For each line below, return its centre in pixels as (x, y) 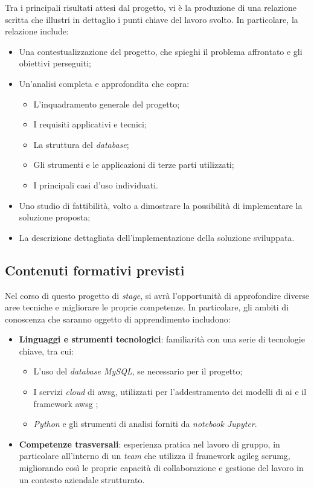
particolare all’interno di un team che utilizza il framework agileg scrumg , (155, 456)
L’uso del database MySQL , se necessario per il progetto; (138, 371)
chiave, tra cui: (46, 351)
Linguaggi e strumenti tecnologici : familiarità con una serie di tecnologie (162, 339)
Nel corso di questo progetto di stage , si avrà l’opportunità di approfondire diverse (157, 295)
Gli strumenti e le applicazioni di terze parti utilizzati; (134, 165)
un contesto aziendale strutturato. (82, 479)
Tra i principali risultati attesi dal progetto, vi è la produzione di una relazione (151, 7)
